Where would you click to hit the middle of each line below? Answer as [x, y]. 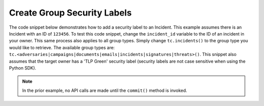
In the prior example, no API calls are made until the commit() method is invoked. [105, 90]
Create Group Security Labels [70, 13]
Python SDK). [23, 68]
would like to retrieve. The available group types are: [62, 47]
